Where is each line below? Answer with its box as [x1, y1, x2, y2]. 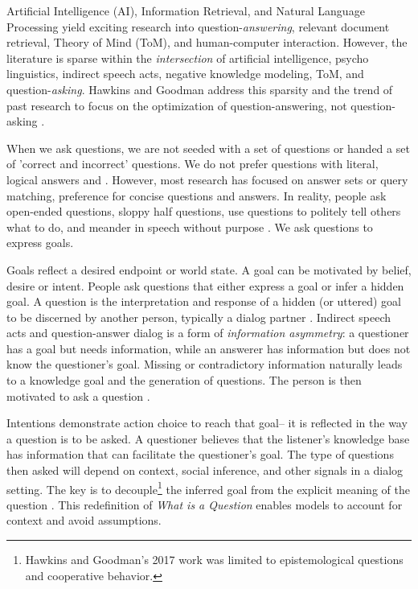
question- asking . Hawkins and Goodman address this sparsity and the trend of [6, 80, 393, 97]
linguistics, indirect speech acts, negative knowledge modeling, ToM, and [6, 65, 364, 82]
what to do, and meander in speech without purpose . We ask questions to [6, 218, 373, 235]
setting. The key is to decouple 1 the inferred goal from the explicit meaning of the [6, 478, 410, 497]
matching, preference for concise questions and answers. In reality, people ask [6, 187, 387, 204]
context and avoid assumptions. [6, 512, 162, 529]
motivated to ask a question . [6, 387, 150, 404]
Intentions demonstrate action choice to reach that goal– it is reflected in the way [6, 414, 408, 431]
